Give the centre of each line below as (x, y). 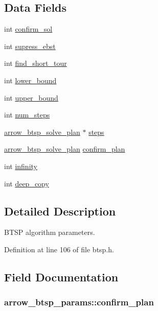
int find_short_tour (36, 63)
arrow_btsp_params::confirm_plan (79, 302)
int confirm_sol (28, 29)
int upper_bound (31, 97)
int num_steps (27, 115)
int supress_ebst (30, 46)
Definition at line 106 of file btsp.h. (59, 249)
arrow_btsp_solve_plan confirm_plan (65, 149)
